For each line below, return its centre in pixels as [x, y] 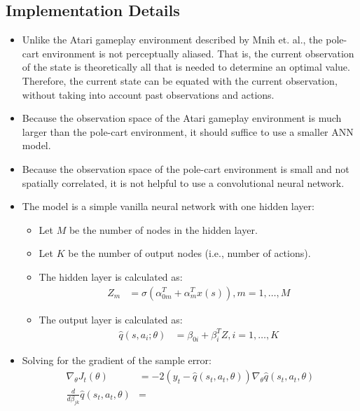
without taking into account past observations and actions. [148, 94]
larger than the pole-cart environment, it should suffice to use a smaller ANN [188, 131]
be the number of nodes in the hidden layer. [163, 229]
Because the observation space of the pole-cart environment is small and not [186, 168]
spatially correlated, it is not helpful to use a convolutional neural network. [183, 182]
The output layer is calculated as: [111, 319]
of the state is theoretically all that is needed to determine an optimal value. [186, 67]
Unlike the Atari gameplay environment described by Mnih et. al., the [172, 40]
